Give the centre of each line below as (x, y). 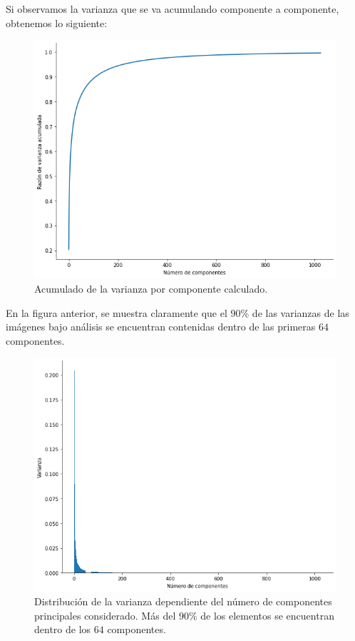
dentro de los (63, 629)
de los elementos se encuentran (267, 615)
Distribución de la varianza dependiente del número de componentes (183, 601)
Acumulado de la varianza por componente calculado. (151, 288)
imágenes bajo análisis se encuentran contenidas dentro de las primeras (161, 327)
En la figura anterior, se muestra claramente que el (117, 312)
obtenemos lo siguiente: (57, 22)
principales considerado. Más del (105, 615)
